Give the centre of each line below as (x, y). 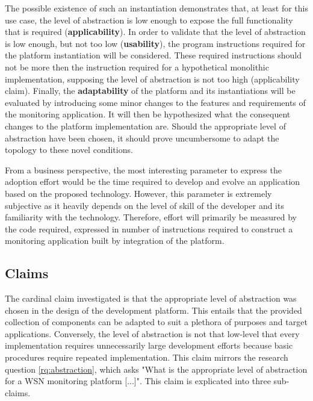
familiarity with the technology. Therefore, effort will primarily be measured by (151, 217)
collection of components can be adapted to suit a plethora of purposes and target (156, 322)
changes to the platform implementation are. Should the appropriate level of (145, 126)
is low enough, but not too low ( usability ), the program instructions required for (155, 43)
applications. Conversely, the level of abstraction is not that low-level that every (152, 333)
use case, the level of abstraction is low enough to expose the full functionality (149, 20)
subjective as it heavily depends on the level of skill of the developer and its (144, 205)
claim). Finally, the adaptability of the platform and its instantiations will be (150, 91)
